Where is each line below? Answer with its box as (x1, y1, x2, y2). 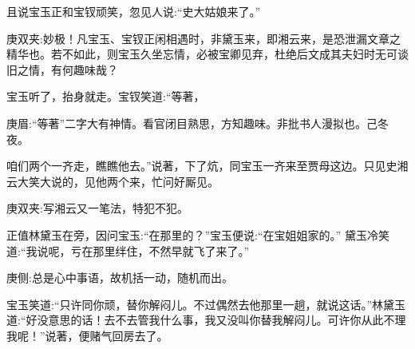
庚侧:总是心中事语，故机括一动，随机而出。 (6, 269, 233, 286)
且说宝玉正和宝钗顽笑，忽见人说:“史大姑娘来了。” (6, 3, 261, 19)
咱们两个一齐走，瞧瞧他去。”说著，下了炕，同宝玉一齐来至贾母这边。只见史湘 (6, 157, 409, 174)
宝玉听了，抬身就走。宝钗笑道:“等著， (6, 88, 205, 105)
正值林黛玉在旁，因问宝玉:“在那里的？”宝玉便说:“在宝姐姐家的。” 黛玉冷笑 (6, 226, 389, 243)
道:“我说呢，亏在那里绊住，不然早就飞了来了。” (6, 242, 250, 259)
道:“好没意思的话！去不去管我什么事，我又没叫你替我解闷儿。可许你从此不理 (6, 311, 406, 328)
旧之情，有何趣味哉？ (6, 61, 118, 77)
